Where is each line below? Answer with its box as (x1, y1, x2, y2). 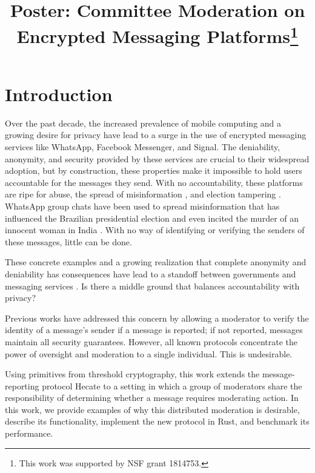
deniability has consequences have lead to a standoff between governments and (5, 267, 296, 280)
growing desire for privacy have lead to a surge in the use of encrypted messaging (5, 128, 307, 141)
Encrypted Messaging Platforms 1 (16, 21, 299, 48)
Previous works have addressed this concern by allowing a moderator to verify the (5, 311, 309, 324)
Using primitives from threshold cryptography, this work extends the (5, 368, 260, 380)
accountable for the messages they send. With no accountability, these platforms (5, 176, 303, 188)
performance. (5, 427, 53, 440)
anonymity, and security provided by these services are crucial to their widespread (5, 152, 310, 165)
